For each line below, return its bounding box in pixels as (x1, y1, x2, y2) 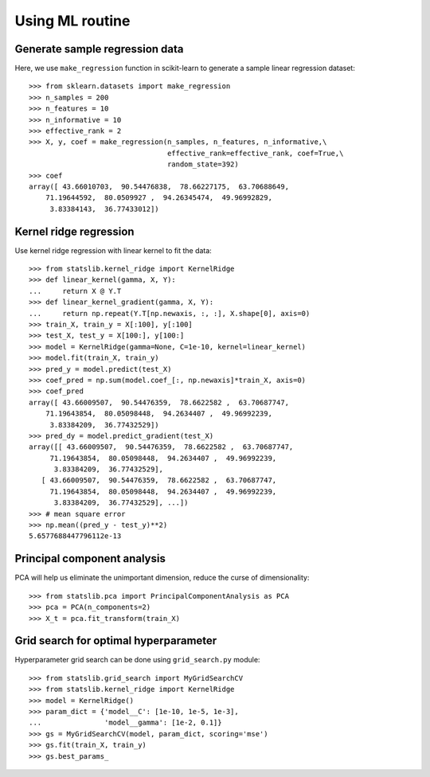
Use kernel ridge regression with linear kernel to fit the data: (14, 245, 213, 255)
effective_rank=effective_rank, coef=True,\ (167, 148, 344, 158)
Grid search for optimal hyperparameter (14, 634, 217, 648)
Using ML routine (14, 12, 131, 29)
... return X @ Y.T (29, 287, 122, 295)
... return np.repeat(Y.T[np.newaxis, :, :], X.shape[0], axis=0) (29, 309, 311, 318)
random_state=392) (167, 160, 239, 169)
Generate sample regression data (14, 42, 184, 56)
